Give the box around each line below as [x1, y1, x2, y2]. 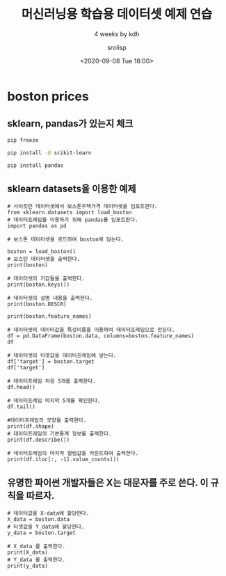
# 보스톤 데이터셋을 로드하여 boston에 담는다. [7, 236, 124, 243]
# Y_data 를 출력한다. [7, 557, 66, 563]
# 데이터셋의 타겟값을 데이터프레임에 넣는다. [7, 352, 117, 359]
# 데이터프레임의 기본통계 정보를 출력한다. [7, 431, 112, 438]
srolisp [107, 43, 127, 51]
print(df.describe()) [7, 436, 70, 444]
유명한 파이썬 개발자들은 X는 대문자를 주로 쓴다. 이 [7, 477, 209, 488]
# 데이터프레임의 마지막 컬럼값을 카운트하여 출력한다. [7, 450, 139, 457]
